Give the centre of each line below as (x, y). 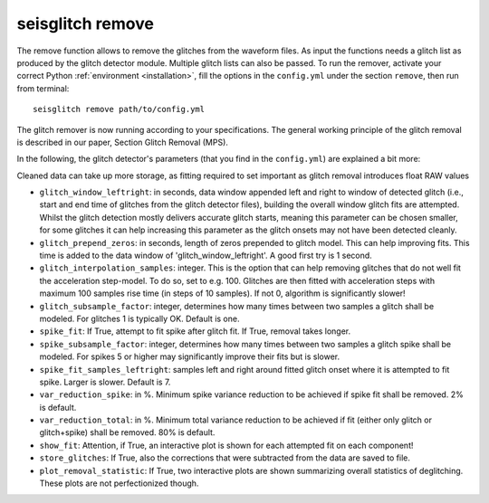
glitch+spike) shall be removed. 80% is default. (127, 432)
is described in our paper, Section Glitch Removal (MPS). (122, 142)
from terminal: (43, 88)
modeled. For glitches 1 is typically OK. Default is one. (139, 318)
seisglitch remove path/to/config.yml (119, 109)
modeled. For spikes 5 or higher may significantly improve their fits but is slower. (190, 356)
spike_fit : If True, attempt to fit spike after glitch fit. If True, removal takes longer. (195, 331)
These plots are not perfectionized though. (119, 483)
